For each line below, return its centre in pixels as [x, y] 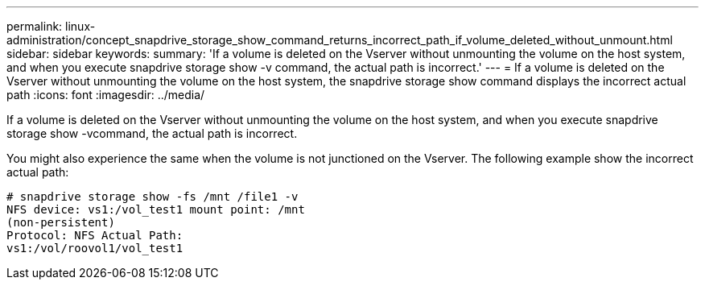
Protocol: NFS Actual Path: [95, 235]
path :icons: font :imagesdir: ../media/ [106, 95]
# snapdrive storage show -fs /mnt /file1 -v [153, 197]
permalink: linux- [51, 26]
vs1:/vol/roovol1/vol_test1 [95, 248]
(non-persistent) [61, 222]
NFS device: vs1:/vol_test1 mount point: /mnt [156, 209]
